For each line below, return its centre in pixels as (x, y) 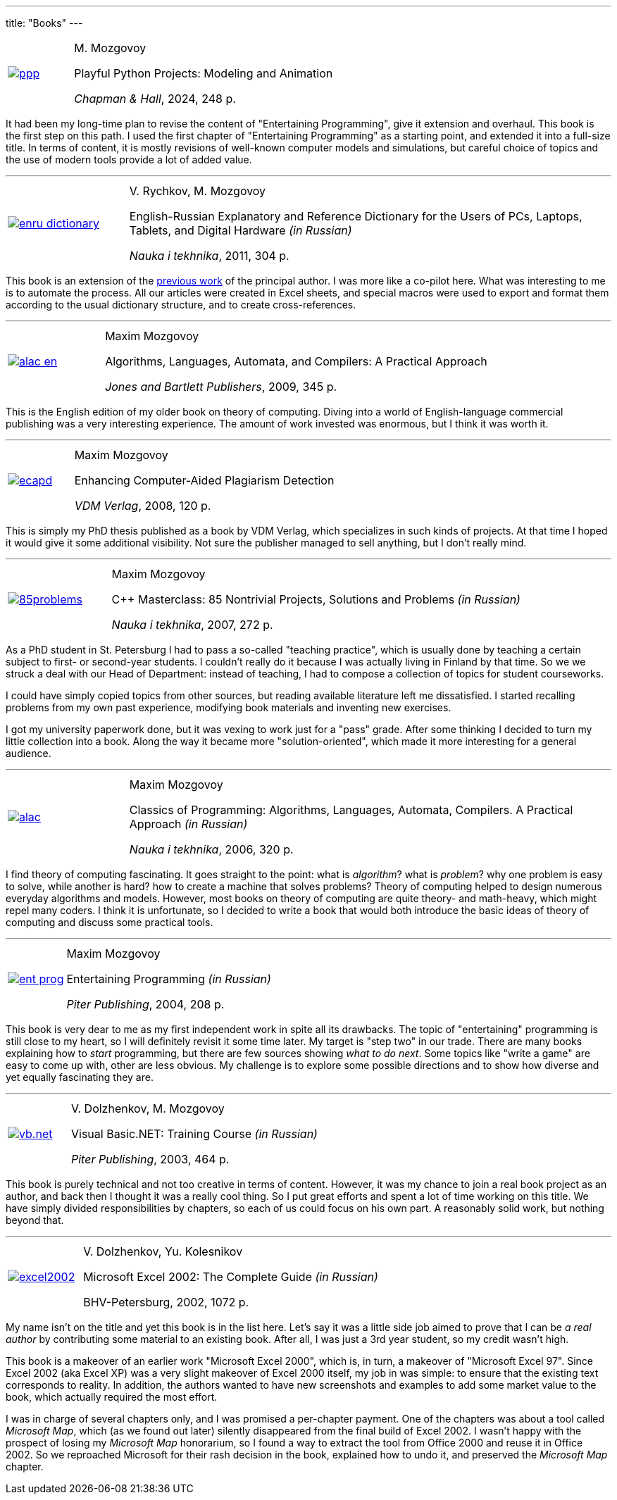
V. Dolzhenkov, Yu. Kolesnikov (163, 1251)
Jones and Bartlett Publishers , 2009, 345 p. (221, 387)
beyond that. (35, 1220)
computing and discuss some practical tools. (110, 922)
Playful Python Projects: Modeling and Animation (204, 73)
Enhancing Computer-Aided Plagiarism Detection (204, 480)
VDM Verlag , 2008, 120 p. (143, 506)
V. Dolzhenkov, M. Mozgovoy (148, 1108)
